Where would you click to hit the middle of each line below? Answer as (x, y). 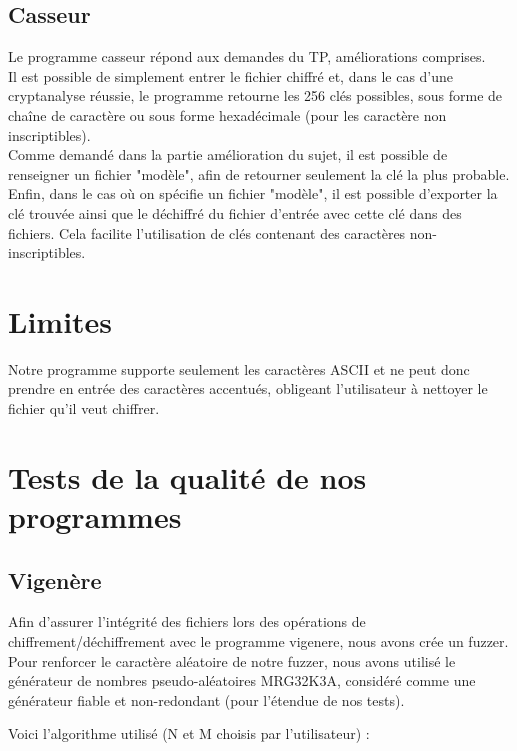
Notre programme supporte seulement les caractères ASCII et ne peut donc (239, 368)
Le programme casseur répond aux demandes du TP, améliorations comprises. (247, 56)
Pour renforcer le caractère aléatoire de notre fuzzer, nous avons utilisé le (232, 660)
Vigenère (55, 579)
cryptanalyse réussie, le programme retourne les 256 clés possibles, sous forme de (255, 95)
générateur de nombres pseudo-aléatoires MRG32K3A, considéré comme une (242, 680)
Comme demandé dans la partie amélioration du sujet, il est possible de (228, 154)
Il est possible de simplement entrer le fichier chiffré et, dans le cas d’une (231, 75)
